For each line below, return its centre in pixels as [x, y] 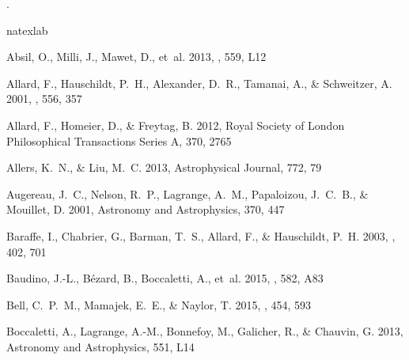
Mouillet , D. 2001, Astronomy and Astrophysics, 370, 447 [146, 209]
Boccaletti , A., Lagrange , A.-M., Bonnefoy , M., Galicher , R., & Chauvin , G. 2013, [205, 331]
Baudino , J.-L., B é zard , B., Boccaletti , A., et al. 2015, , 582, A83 [165, 278]
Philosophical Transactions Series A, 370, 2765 [119, 140]
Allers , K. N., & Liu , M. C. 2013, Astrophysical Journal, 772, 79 [164, 167]
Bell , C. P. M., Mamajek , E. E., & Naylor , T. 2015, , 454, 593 [159, 304]
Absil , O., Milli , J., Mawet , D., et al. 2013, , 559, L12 [136, 57]
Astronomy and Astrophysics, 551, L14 [100, 346]
